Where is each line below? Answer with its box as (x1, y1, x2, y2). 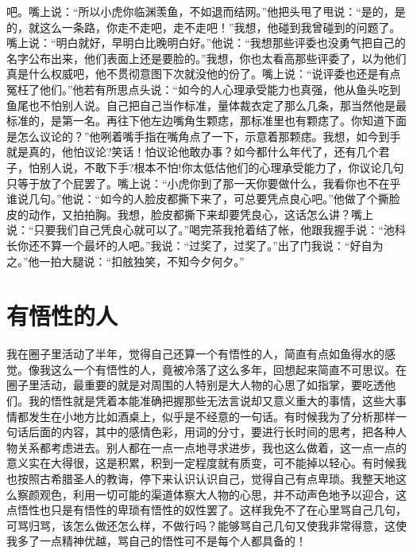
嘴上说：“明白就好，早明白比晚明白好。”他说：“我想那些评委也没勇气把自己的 (6, 34, 406, 51)
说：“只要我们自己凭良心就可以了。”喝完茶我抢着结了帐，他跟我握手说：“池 (6, 221, 395, 238)
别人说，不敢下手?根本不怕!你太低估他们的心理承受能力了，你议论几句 (39, 158, 404, 175)
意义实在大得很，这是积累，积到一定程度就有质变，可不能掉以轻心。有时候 (6, 455, 396, 471)
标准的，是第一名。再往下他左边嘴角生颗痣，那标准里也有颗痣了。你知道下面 (6, 112, 407, 129)
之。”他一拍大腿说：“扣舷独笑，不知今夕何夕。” (6, 252, 245, 269)
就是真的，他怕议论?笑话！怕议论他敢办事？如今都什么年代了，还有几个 (6, 143, 379, 160)
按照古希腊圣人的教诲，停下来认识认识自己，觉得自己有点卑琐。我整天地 (17, 470, 396, 486)
